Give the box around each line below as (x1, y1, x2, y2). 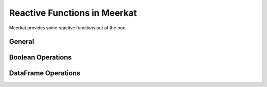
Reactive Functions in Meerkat (9, 7, 137, 18)
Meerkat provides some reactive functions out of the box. (9, 25, 127, 31)
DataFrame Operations (9, 69, 81, 78)
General (9, 38, 35, 46)
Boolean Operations (9, 53, 72, 62)
